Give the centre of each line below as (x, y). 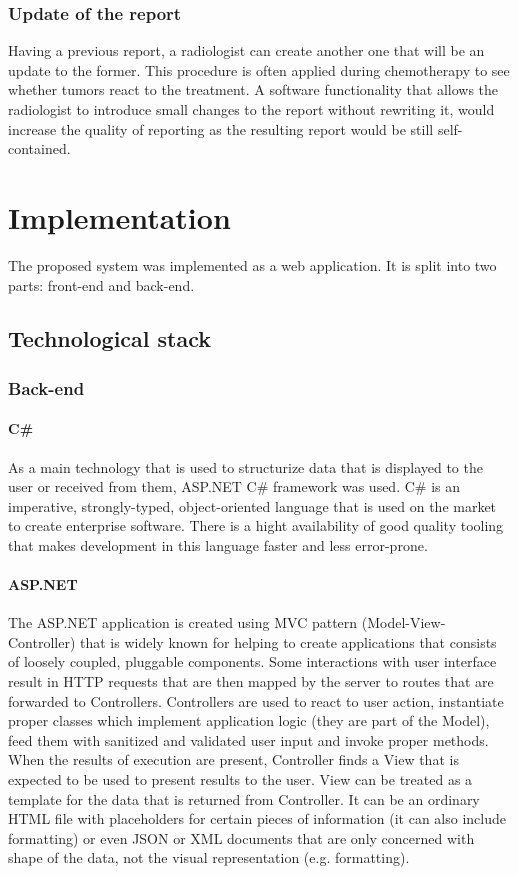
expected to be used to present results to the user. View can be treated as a (240, 779)
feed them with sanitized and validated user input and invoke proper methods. (248, 739)
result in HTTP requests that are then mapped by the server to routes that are (251, 681)
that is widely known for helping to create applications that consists (288, 641)
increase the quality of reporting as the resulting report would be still (221, 128)
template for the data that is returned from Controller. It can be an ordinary (244, 798)
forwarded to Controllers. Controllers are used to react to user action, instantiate (256, 700)
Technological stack (110, 338)
